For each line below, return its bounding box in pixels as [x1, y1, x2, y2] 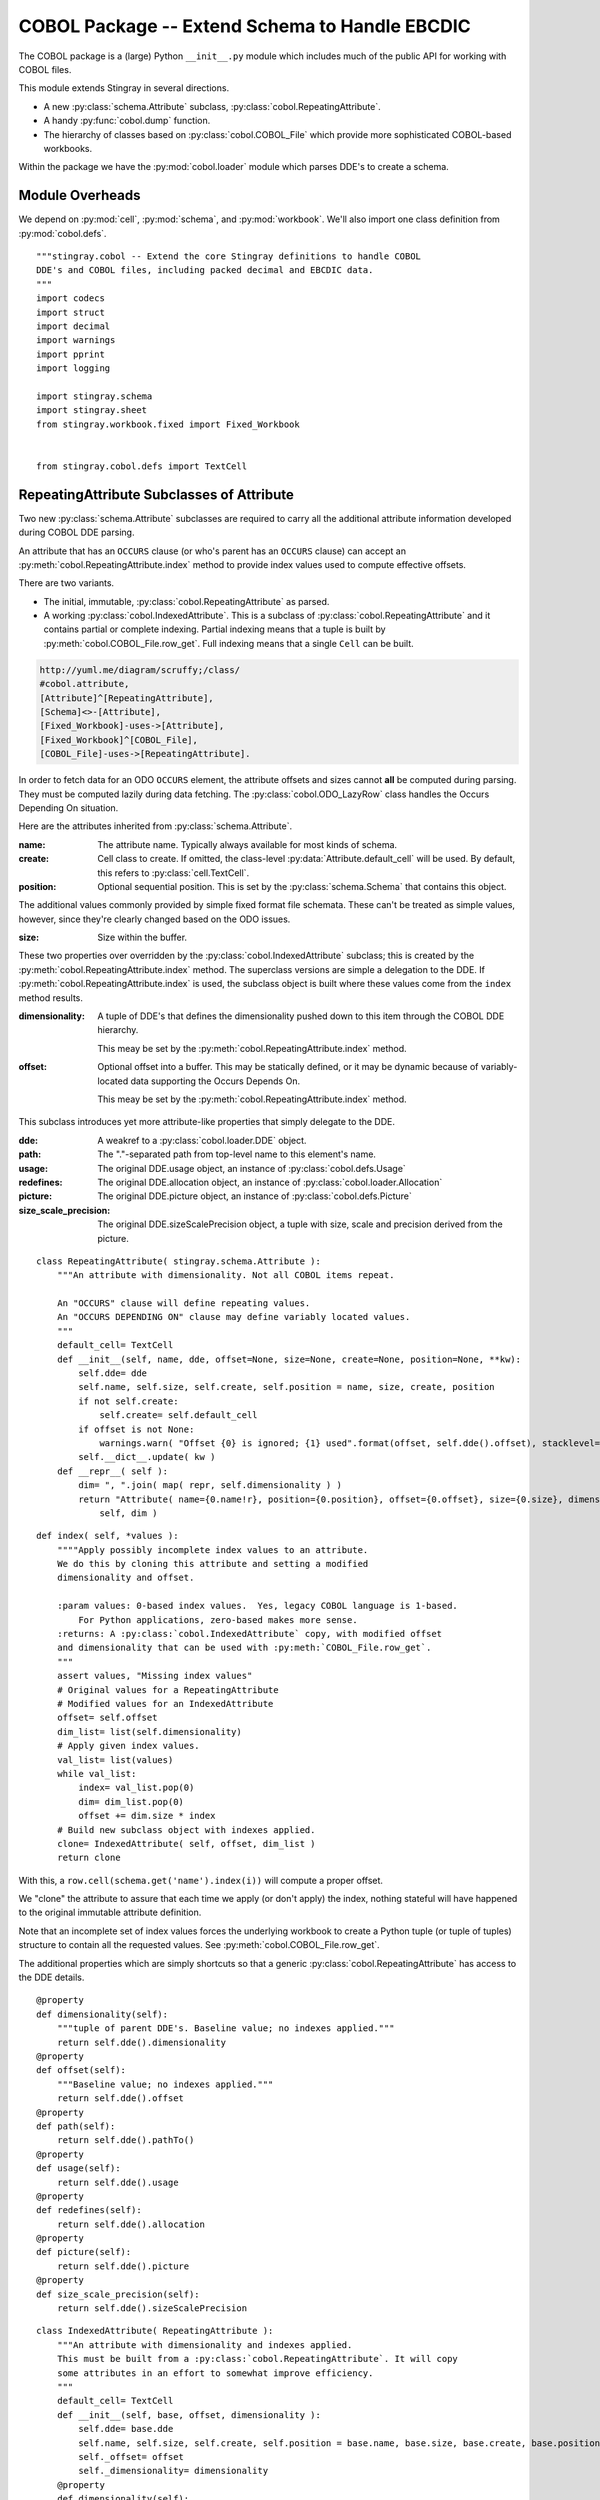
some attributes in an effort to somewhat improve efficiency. [56, 2367, 374, 2379]
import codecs [36, 293, 105, 304]
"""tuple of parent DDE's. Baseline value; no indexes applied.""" [56, 2023, 395, 2034]
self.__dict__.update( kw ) [78, 1451, 216, 1463]
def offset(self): [36, 2065, 127, 2076]
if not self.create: [78, 1395, 179, 1407]
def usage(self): [36, 2163, 121, 2174]
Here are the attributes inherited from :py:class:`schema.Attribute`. [18, 820, 293, 832]
